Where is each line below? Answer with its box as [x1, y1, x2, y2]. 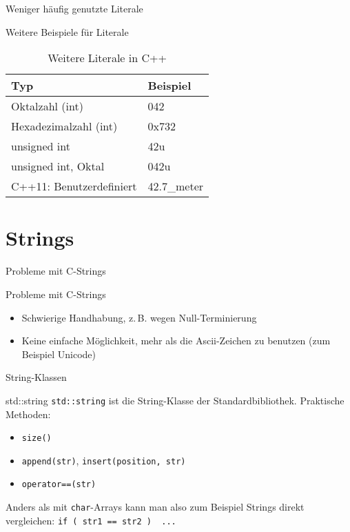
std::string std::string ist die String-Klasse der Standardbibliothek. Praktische [6, 393, 344, 407]
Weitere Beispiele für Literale [6, 24, 129, 39]
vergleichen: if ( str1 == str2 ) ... [6, 513, 176, 527]
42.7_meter [147, 178, 204, 195]
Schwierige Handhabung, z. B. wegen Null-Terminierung [21, 310, 257, 324]
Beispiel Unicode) [21, 346, 96, 361]
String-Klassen [6, 370, 67, 384]
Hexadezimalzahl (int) [11, 118, 118, 135]
